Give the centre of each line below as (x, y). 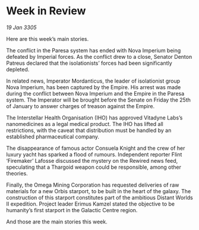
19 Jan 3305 (21, 27)
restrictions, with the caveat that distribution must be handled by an (89, 130)
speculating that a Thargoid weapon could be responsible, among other (94, 167)
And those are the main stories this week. (57, 222)
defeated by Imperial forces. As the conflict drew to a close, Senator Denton (99, 56)
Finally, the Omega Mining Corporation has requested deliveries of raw (93, 185)
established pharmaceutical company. (53, 136)
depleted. (18, 69)
